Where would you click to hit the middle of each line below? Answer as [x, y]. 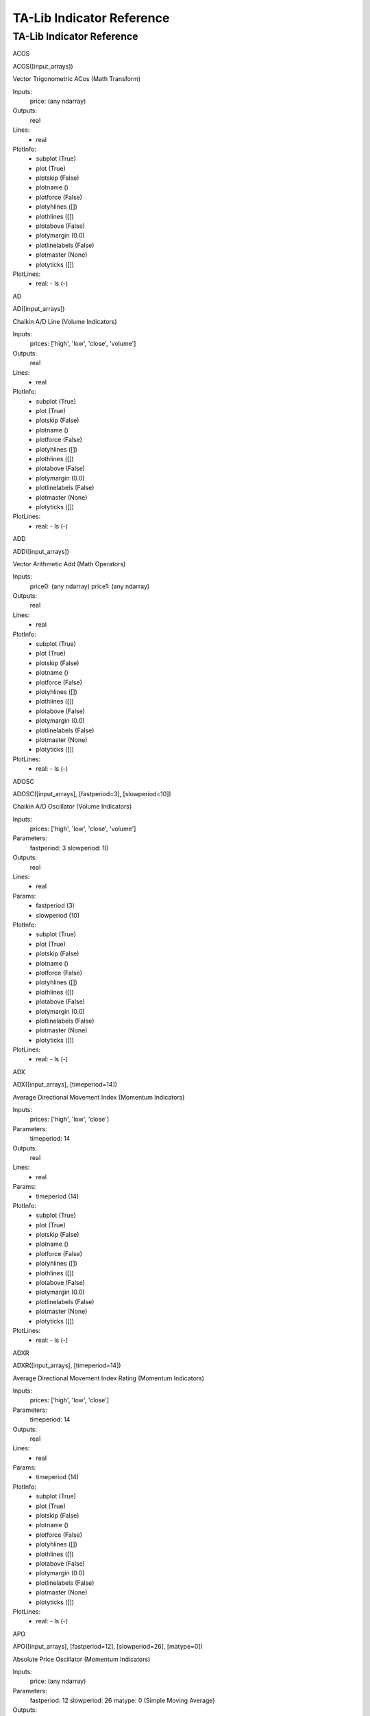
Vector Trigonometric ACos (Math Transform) [77, 79]
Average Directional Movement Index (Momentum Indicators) [99, 1097]
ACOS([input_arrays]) [43, 66]
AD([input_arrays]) [39, 309]
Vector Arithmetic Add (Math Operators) [69, 564]
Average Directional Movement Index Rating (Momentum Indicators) [109, 1378]
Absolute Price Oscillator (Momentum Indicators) [82, 1659]
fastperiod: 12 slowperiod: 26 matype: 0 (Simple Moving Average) [122, 1701]
